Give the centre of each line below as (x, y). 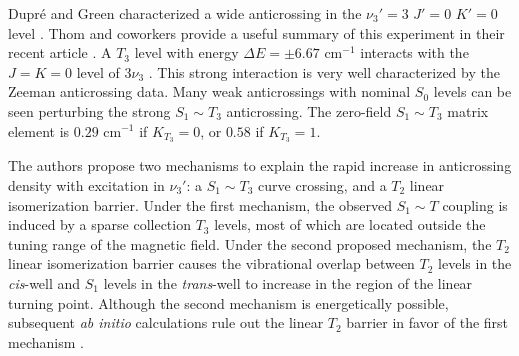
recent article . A (60, 52)
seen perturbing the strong (89, 110)
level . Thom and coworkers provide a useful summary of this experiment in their (256, 32)
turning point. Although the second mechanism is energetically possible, (228, 302)
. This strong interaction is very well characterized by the (324, 71)
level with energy (186, 52)
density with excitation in (86, 185)
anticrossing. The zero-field (309, 110)
